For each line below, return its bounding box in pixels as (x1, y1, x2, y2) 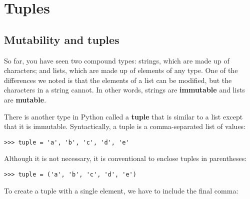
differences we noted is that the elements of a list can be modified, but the (4, 74, 232, 85)
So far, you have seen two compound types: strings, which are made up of (4, 55, 229, 65)
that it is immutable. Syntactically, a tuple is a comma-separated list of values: (4, 121, 246, 131)
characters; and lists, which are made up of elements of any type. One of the (4, 65, 238, 75)
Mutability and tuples (4, 31, 119, 47)
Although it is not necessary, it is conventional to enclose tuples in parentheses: (4, 153, 247, 163)
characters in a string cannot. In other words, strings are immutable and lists (4, 84, 245, 95)
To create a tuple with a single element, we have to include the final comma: (4, 185, 238, 195)
